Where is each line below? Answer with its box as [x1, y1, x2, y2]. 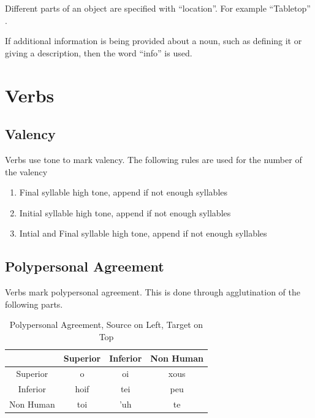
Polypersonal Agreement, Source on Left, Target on [9, 318, 203, 331]
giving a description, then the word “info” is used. [5, 46, 192, 59]
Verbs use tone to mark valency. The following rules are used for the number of [5, 153, 302, 165]
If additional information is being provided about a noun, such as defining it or [5, 34, 302, 47]
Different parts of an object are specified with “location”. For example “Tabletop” [5, 2, 311, 14]
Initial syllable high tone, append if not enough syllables [19, 206, 231, 219]
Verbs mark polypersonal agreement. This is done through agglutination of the [5, 286, 300, 298]
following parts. [5, 297, 63, 310]
